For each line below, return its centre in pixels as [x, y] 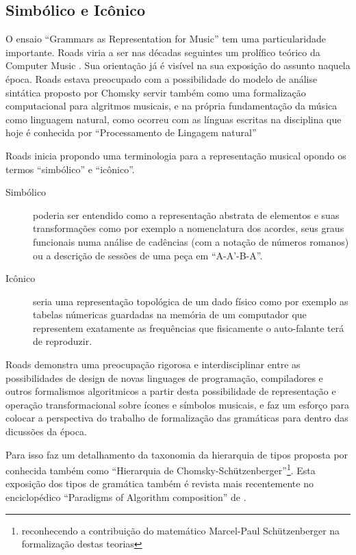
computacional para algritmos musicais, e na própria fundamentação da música [171, 106]
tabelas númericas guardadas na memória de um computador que [170, 314]
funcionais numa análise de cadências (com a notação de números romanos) [191, 241]
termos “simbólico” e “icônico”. [70, 169]
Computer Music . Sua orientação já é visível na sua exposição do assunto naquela [178, 65]
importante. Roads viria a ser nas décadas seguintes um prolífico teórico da [163, 52]
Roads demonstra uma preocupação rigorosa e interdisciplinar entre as [153, 364]
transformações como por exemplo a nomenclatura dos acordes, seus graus [189, 228]
